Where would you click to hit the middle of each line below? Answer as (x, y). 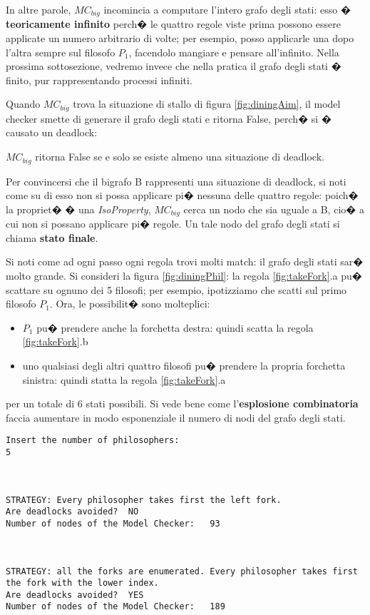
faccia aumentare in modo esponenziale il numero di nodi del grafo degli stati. (176, 417)
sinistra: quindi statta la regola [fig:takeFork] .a (124, 379)
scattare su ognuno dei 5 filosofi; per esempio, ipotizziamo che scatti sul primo (176, 289)
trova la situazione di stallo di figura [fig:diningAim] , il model (207, 104)
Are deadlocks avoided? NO (72, 512)
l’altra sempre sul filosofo (61, 52)
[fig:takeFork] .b (55, 341)
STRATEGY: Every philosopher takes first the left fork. (144, 500)
